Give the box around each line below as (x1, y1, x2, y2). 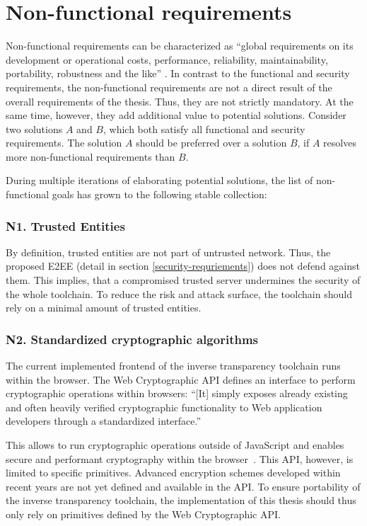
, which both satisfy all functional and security (103, 121, 305, 136)
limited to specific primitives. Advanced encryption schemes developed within (6, 465, 341, 480)
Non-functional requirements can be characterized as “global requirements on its (6, 38, 354, 53)
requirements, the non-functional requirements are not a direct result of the (6, 79, 332, 94)
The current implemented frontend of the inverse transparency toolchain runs (6, 358, 341, 373)
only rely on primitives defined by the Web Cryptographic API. (6, 507, 281, 521)
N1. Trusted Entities (6, 217, 125, 234)
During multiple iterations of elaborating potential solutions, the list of (6, 173, 313, 188)
